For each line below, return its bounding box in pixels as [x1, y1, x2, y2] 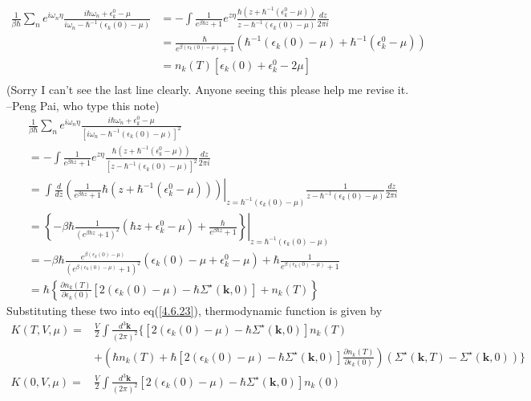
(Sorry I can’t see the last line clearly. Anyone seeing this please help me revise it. [6, 80, 409, 97]
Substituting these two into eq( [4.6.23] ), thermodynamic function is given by [6, 301, 383, 318]
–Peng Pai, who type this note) [6, 96, 160, 113]
